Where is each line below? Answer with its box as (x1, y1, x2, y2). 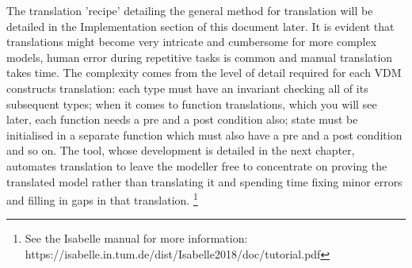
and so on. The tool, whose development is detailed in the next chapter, (6, 142, 355, 159)
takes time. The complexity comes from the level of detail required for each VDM (6, 64, 402, 81)
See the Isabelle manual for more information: (25, 230, 248, 247)
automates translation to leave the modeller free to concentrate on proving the (6, 157, 387, 174)
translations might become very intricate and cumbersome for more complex (6, 33, 377, 50)
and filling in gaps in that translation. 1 (6, 190, 198, 208)
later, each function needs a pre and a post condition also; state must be (6, 111, 358, 128)
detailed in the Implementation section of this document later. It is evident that (6, 17, 395, 34)
